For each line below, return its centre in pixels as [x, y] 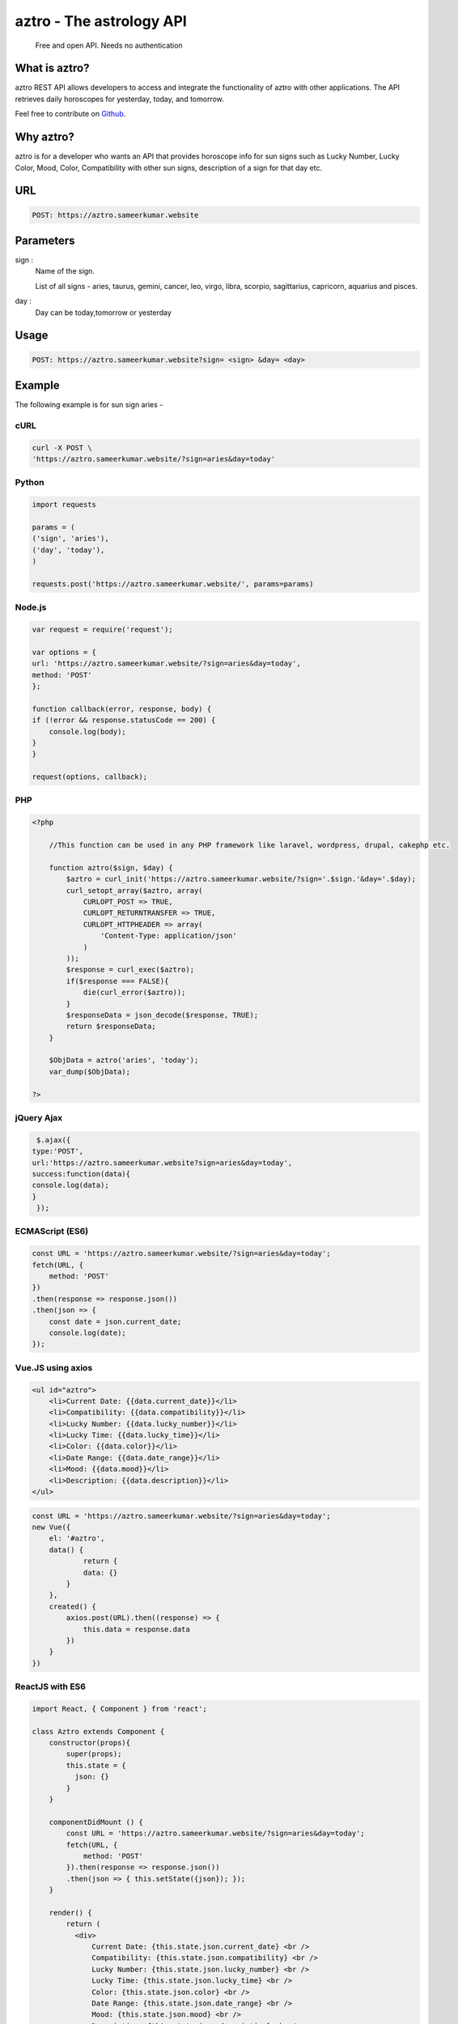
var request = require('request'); [102, 630]
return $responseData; [111, 1027]
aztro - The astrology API [101, 21]
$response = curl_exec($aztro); [130, 970]
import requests [64, 505]
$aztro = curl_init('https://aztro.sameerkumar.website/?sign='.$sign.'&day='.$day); [241, 879]
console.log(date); [88, 1333]
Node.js [31, 607]
